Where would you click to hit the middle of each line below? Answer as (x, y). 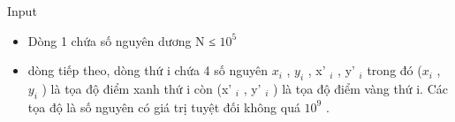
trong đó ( (394, 70)
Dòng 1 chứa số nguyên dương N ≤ (121, 40)
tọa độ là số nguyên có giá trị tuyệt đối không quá (164, 107)
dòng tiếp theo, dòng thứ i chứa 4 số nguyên (148, 70)
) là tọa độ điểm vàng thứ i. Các (360, 88)
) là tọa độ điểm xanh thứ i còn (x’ (137, 88)
